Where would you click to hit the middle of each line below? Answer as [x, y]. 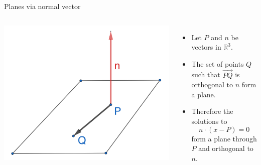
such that [206, 74]
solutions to [209, 121]
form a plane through [224, 138]
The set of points [218, 63]
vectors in [206, 47]
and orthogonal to [226, 148]
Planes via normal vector [42, 6]
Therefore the [212, 111]
